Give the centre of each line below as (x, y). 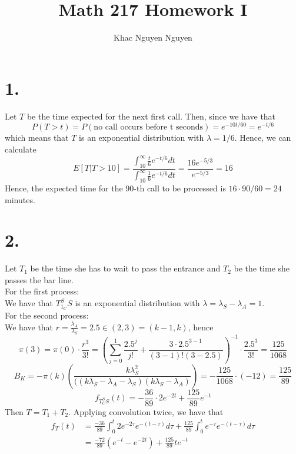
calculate (21, 149)
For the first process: (42, 291)
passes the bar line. (39, 279)
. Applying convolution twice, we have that (146, 411)
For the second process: (47, 315)
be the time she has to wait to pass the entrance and (125, 268)
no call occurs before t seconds (149, 127)
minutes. (20, 199)
